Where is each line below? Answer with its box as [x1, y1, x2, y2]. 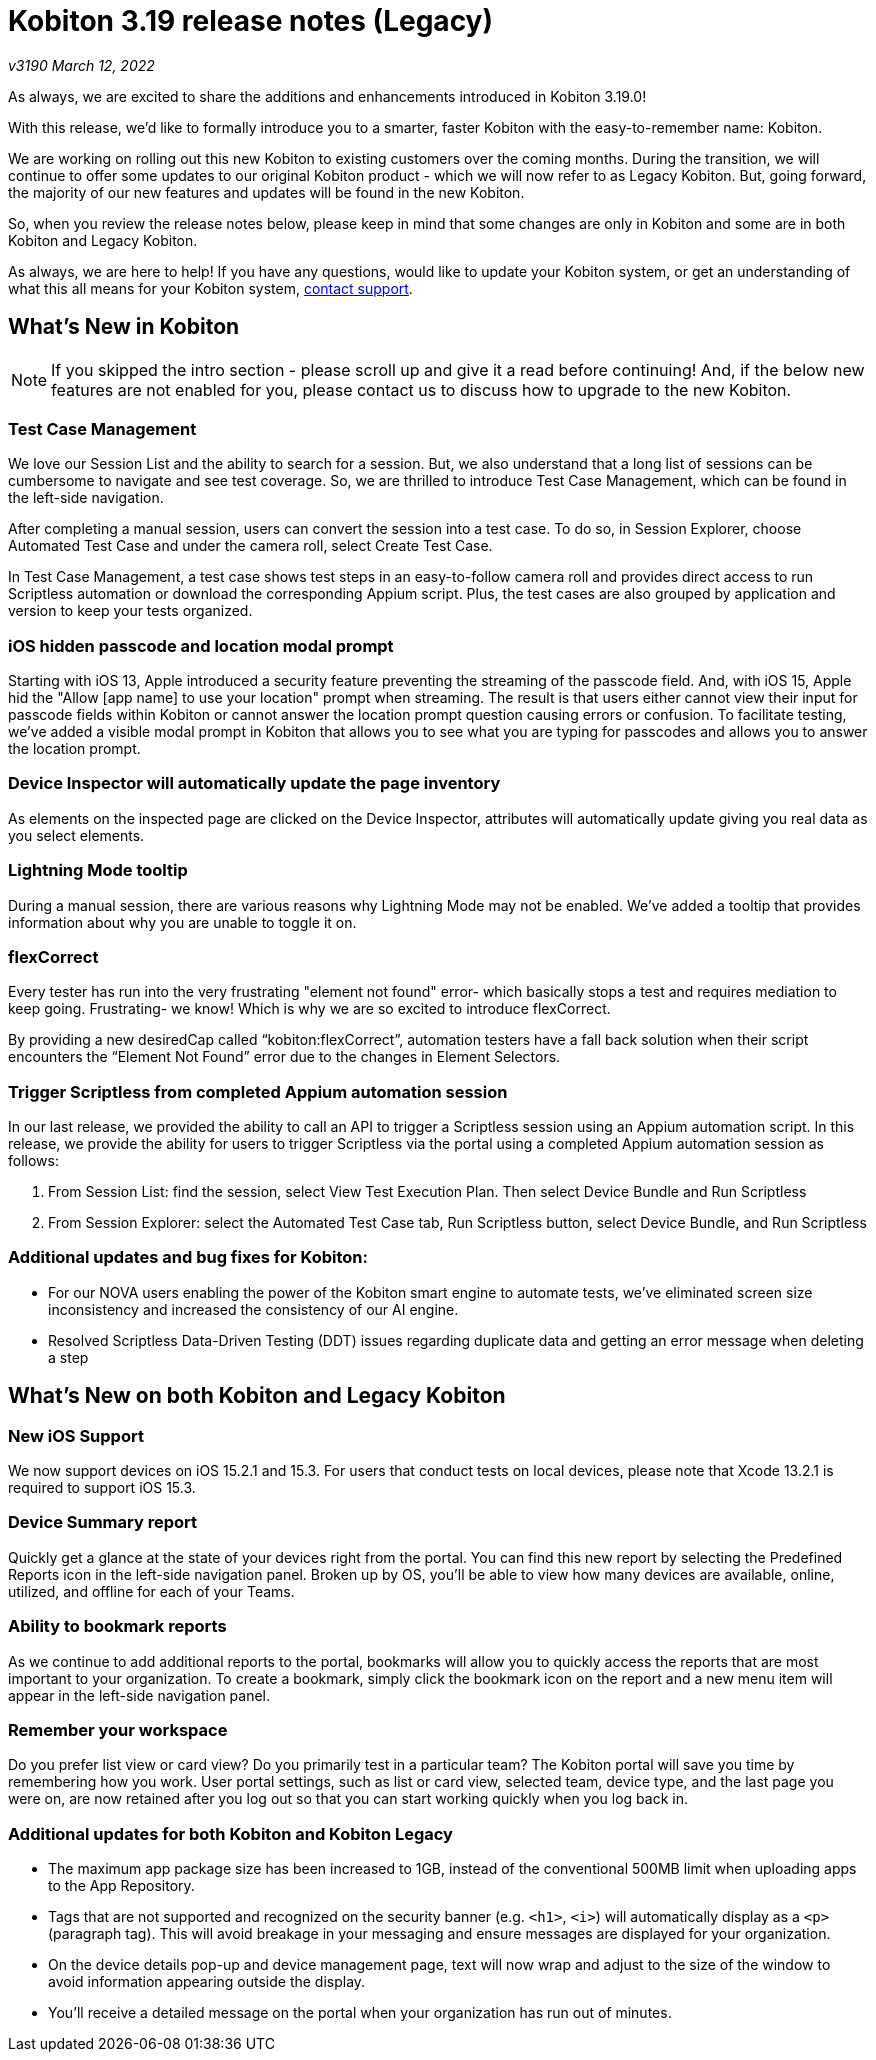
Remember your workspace [8, 1719, 228, 1740]
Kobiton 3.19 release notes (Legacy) [8, 4, 494, 38]
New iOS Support [8, 1425, 144, 1446]
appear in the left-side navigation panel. [8, 1686, 271, 1704]
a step [48, 1348, 89, 1366]
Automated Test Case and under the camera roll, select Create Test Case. [8, 537, 493, 555]
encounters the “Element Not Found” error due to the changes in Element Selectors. [8, 1048, 561, 1066]
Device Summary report [8, 1512, 197, 1533]
